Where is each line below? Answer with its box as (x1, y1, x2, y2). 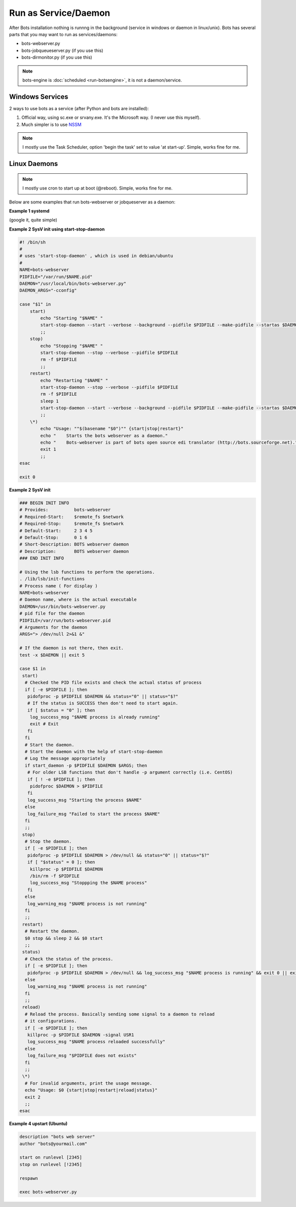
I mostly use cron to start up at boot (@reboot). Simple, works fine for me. (22, 185, 173, 191)
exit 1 (40, 447, 56, 452)
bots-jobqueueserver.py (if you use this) (21, 47, 104, 53)
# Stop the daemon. (25, 839, 72, 844)
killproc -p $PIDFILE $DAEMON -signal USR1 (27, 1032, 134, 1038)
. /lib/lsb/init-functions (19, 576, 85, 582)
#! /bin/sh (19, 239, 46, 245)
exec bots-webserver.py (19, 1189, 77, 1195)
